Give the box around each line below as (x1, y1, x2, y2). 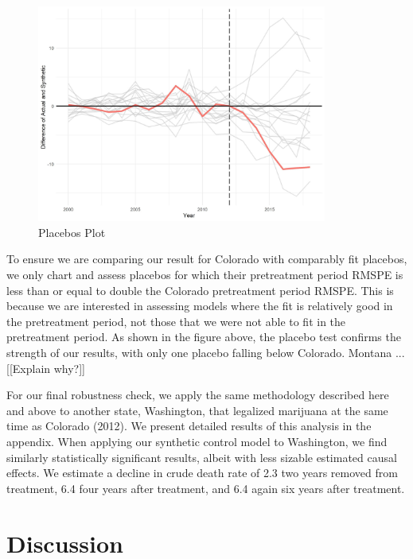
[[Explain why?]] (6, 359, 86, 376)
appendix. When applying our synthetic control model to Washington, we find (6, 433, 388, 449)
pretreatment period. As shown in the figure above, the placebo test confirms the (6, 328, 401, 345)
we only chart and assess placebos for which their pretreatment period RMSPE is (6, 266, 403, 283)
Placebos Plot (38, 223, 106, 240)
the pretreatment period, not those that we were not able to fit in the (6, 312, 346, 329)
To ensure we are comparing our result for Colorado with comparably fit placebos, (6, 250, 407, 267)
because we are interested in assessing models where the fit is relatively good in (6, 297, 393, 314)
